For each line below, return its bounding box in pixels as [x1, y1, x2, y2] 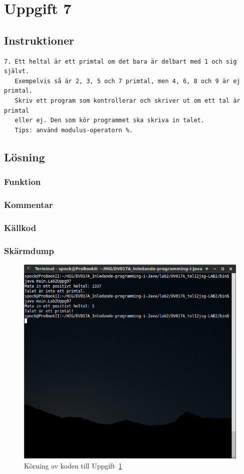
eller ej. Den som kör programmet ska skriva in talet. [14, 117, 204, 124]
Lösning [4, 149, 45, 164]
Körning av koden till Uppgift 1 [24, 460, 122, 470]
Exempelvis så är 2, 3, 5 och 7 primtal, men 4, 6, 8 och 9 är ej [14, 77, 240, 85]
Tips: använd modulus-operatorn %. [14, 126, 133, 134]
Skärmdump [4, 244, 54, 257]
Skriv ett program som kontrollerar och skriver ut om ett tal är [14, 97, 240, 104]
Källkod [4, 221, 36, 233]
